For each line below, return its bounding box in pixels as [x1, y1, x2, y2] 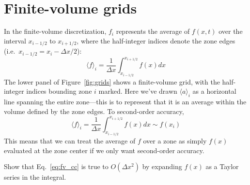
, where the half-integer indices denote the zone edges [77, 35, 235, 45]
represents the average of [116, 26, 190, 36]
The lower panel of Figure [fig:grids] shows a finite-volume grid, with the [4, 76, 220, 86]
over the [219, 26, 243, 36]
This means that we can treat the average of [4, 136, 136, 146]
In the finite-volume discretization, [4, 26, 107, 36]
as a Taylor [205, 161, 239, 171]
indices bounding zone [26, 86, 92, 96]
